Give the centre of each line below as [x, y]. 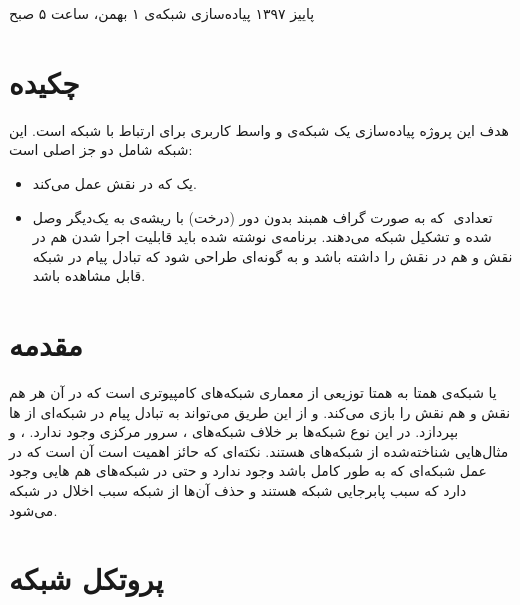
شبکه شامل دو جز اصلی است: [101, 149]
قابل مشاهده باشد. [89, 275]
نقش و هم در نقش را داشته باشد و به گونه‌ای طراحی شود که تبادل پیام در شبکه [272, 255]
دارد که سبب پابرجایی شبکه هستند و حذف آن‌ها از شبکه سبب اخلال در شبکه [238, 489]
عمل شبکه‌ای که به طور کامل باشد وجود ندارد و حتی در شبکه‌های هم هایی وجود [248, 470]
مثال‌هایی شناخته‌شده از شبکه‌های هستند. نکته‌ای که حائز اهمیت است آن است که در [259, 450]
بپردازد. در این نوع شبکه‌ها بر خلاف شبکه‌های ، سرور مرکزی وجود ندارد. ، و [234, 431]
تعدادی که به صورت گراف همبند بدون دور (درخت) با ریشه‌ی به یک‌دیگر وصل [262, 216]
